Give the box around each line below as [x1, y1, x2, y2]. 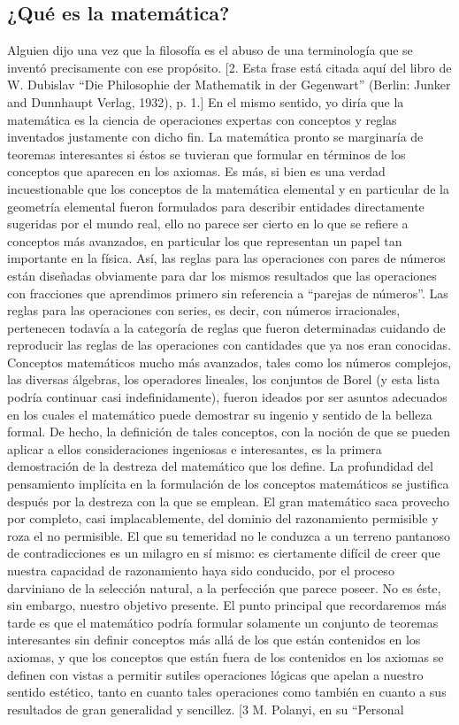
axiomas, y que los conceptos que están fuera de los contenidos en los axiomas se [7, 647, 444, 666]
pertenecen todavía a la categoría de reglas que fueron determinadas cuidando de [7, 318, 446, 336]
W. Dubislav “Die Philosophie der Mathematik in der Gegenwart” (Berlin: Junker [7, 75, 451, 94]
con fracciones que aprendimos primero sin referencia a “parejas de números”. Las [7, 283, 448, 302]
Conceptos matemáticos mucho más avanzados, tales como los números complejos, [7, 352, 452, 371]
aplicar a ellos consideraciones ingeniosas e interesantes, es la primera [7, 439, 382, 458]
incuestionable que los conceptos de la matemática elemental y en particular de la [7, 179, 449, 197]
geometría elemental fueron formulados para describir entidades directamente [7, 197, 425, 215]
